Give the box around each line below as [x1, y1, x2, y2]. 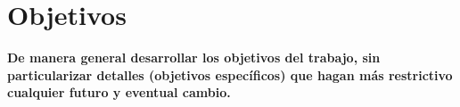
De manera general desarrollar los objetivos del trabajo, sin [7, 48, 381, 67]
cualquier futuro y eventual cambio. [7, 83, 231, 102]
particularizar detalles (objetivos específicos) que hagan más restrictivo [7, 65, 453, 84]
